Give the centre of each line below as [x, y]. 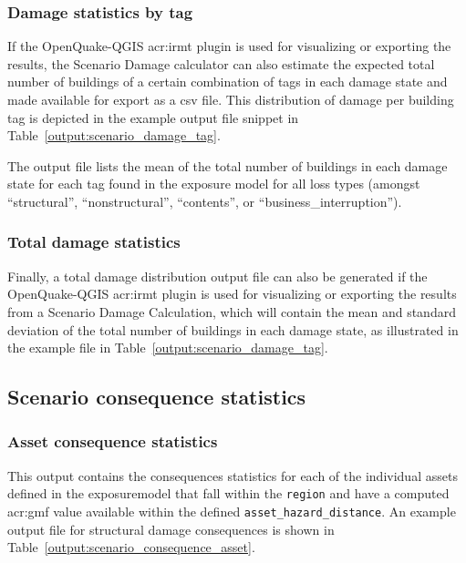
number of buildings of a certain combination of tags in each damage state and [228, 82]
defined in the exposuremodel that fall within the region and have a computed [228, 493]
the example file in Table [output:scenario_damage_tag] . [168, 348]
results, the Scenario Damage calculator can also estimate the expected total [221, 63]
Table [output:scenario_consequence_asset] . [131, 547]
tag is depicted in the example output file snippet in [153, 117]
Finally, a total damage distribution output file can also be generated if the [217, 276]
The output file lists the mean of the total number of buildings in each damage [228, 165]
